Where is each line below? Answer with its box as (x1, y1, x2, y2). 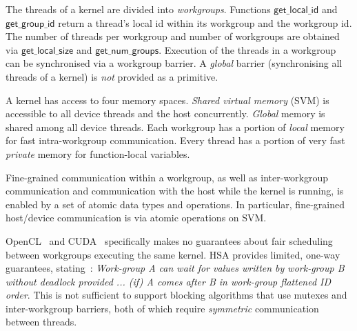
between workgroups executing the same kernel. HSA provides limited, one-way (6, 247, 340, 261)
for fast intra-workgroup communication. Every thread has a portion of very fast (6, 133, 345, 148)
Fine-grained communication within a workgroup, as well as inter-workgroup (6, 170, 329, 184)
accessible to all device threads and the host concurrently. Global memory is (6, 106, 325, 121)
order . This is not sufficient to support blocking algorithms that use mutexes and (6, 288, 347, 302)
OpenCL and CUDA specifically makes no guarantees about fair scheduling (6, 233, 333, 248)
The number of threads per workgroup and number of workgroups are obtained (6, 29, 340, 43)
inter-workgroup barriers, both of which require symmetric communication (6, 301, 319, 315)
